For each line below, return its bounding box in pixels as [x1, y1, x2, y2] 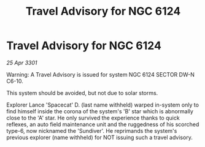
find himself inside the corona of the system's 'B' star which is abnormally [6, 107, 193, 115]
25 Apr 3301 [6, 59, 38, 66]
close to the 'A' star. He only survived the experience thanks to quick [6, 114, 180, 121]
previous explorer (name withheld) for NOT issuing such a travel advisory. [6, 134, 193, 141]
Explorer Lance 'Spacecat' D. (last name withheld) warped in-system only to [6, 101, 199, 108]
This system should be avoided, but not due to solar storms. [6, 89, 158, 96]
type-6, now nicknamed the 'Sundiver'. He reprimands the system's [6, 127, 177, 134]
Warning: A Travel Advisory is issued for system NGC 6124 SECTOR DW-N [6, 70, 195, 78]
